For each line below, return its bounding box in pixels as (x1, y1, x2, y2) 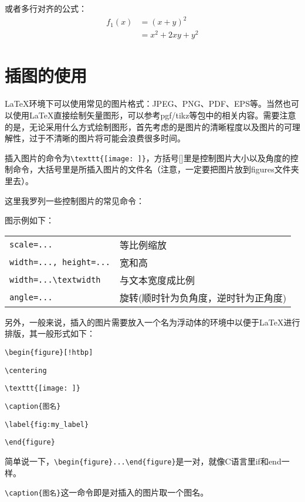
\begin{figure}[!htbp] (5, 348, 93, 357)
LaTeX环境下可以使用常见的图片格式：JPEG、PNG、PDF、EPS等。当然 (5, 97, 283, 110)
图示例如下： (5, 214, 54, 226)
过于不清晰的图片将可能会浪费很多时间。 (29, 132, 185, 144)
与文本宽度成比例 (119, 273, 195, 287)
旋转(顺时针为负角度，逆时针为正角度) (119, 290, 287, 304)
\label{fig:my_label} (5, 420, 89, 429)
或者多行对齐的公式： (5, 2, 87, 14)
